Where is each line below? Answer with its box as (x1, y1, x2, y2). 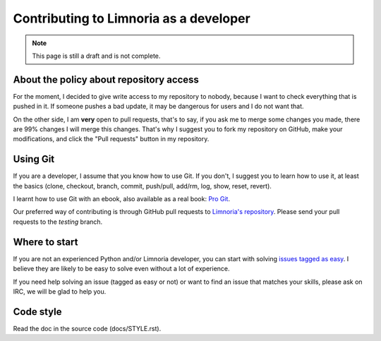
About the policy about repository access (13, 73, 199, 85)
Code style (13, 306, 62, 318)
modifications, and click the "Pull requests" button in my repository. (13, 135, 210, 143)
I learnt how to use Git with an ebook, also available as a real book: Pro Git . (13, 195, 231, 203)
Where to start (13, 236, 78, 248)
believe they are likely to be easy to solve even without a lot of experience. (13, 265, 230, 273)
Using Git (13, 153, 55, 165)
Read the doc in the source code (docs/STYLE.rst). (13, 324, 162, 333)
